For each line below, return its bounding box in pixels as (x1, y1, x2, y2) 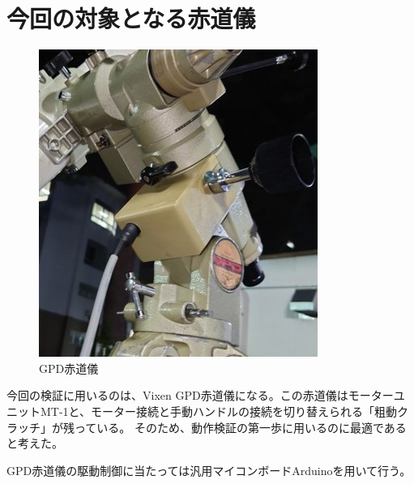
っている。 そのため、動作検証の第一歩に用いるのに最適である (74, 418, 407, 435)
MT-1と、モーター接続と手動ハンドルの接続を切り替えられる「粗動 (40, 402, 398, 419)
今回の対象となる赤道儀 (6, 2, 256, 35)
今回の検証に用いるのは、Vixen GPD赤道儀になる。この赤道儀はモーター (6, 387, 394, 404)
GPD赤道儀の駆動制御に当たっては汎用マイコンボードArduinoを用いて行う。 (6, 461, 412, 478)
